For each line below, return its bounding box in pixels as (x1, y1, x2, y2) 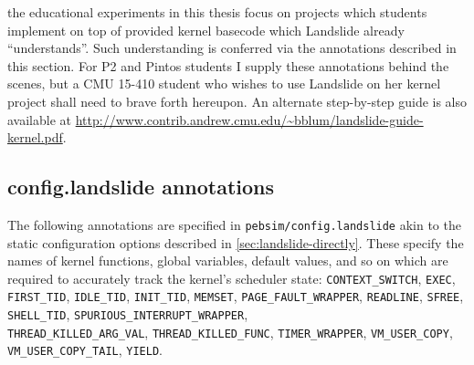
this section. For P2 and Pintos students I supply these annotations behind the (7, 56, 449, 75)
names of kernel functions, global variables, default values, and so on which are (7, 251, 448, 270)
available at (7, 109, 71, 129)
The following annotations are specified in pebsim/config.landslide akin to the (7, 214, 461, 234)
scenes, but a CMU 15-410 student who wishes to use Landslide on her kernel (7, 74, 441, 93)
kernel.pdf (7, 128, 63, 147)
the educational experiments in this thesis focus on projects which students (7, 3, 427, 21)
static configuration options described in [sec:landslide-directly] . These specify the (7, 233, 464, 252)
